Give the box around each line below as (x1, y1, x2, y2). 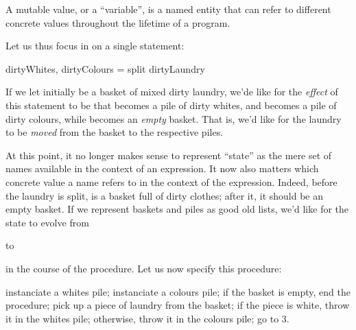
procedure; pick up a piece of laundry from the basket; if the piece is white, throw (5, 298, 350, 312)
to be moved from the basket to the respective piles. (5, 125, 224, 139)
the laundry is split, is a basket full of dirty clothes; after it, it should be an (5, 188, 324, 202)
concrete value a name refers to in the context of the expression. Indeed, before (5, 174, 337, 189)
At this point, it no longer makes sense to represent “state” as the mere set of (5, 148, 332, 162)
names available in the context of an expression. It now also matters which (5, 161, 319, 176)
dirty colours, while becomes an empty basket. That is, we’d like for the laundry (5, 111, 342, 126)
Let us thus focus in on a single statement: (5, 38, 185, 53)
